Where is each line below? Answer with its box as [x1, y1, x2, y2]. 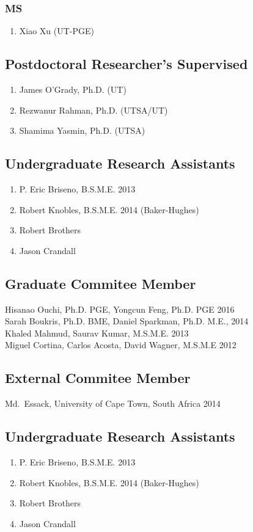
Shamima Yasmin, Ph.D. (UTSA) [19, 124, 145, 137]
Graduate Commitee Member [5, 274, 196, 293]
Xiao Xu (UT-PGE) [19, 24, 95, 37]
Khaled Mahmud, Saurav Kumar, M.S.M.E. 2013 [5, 326, 189, 339]
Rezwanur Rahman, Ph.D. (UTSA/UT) [19, 103, 168, 116]
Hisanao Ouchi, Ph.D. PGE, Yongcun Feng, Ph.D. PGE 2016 [5, 302, 235, 315]
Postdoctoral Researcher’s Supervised [5, 54, 248, 73]
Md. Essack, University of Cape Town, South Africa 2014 [5, 397, 221, 410]
